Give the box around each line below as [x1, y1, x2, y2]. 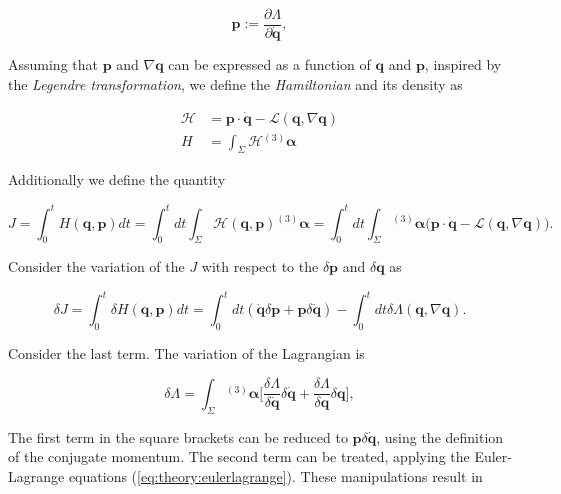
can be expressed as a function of [168, 54, 371, 75]
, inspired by [424, 54, 502, 75]
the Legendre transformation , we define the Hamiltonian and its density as [8, 73, 463, 94]
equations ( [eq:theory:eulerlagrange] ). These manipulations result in [68, 465, 483, 486]
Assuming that [8, 54, 98, 75]
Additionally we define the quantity [8, 169, 226, 190]
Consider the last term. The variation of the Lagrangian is [8, 343, 365, 364]
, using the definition [376, 426, 504, 447]
